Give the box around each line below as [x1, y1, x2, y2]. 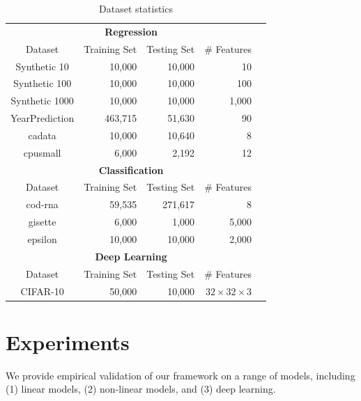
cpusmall [23, 145, 61, 159]
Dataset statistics [99, 1, 173, 15]
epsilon [27, 231, 57, 246]
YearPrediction [10, 111, 75, 125]
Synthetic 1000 [10, 93, 74, 108]
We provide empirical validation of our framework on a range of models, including [6, 368, 355, 382]
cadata [28, 127, 56, 142]
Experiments [6, 327, 130, 356]
